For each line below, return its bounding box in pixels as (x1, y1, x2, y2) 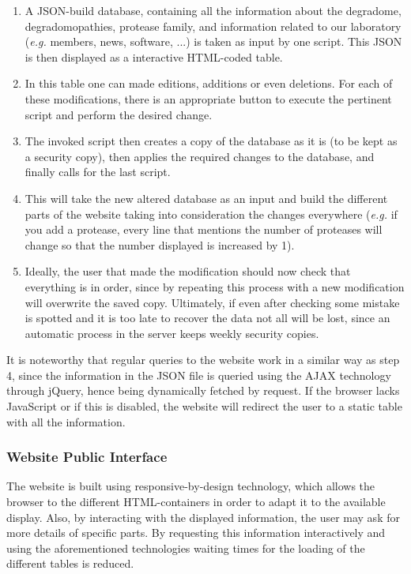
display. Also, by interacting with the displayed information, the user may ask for (6, 508, 400, 525)
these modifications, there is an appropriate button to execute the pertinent (25, 90, 392, 107)
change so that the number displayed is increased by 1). (25, 236, 295, 253)
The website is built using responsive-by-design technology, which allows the (6, 478, 375, 494)
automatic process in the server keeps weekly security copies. (25, 325, 319, 341)
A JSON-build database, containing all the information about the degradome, (25, 2, 402, 18)
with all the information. (6, 413, 126, 430)
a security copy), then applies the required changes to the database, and (25, 148, 375, 164)
